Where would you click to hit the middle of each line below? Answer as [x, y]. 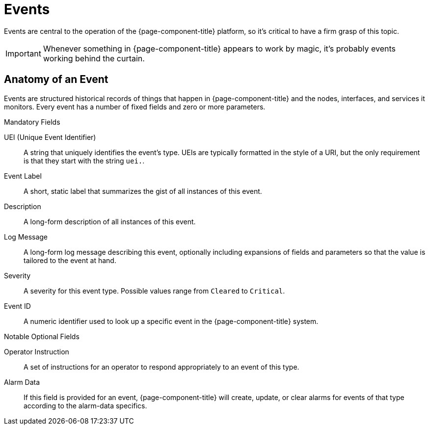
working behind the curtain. [94, 58]
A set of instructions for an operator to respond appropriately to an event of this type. [161, 367]
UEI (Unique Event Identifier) [50, 137]
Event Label [23, 176]
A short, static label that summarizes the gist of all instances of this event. [143, 191]
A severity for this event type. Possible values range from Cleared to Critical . [154, 291]
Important [23, 53]
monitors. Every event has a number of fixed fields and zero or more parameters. [135, 107]
